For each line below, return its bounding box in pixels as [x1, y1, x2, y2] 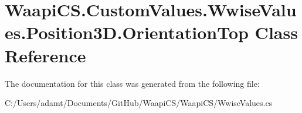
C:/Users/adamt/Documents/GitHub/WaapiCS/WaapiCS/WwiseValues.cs [5, 97, 273, 109]
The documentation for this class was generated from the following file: [5, 77, 260, 89]
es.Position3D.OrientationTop [5, 20, 249, 44]
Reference [5, 43, 86, 67]
